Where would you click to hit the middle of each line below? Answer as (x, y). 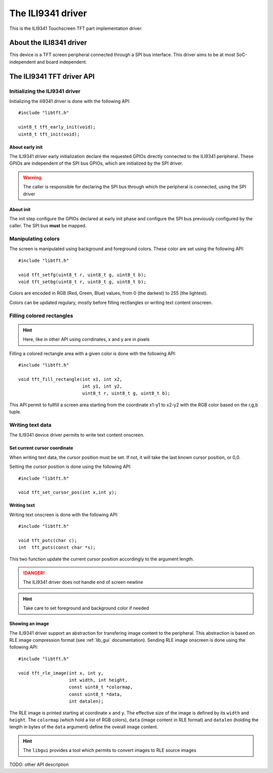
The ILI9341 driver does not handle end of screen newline (83, 582)
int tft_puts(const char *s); (57, 548)
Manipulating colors (35, 239)
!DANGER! (34, 573)
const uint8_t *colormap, (101, 687)
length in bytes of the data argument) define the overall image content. (84, 727)
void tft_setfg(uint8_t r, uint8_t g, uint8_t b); (82, 275)
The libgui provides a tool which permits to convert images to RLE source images (110, 750)
